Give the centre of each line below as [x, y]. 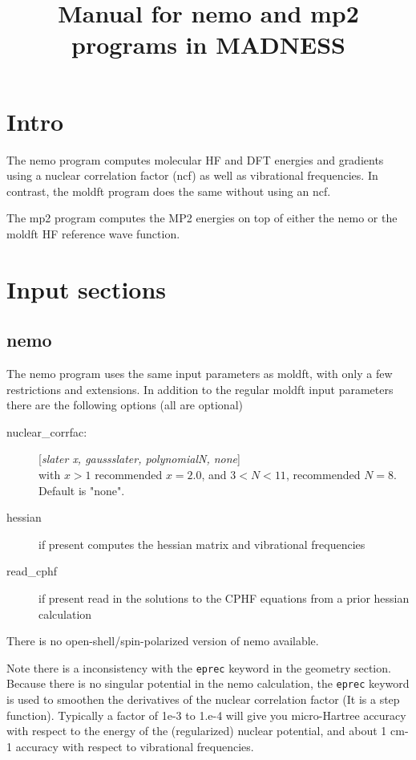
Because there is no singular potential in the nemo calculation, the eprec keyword [208, 683]
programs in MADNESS [208, 45]
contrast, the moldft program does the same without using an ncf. [169, 191]
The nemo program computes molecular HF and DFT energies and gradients [195, 159]
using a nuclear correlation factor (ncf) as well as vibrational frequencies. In [192, 175]
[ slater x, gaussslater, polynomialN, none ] [139, 459]
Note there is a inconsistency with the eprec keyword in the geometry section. [199, 667]
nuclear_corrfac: [47, 431]
